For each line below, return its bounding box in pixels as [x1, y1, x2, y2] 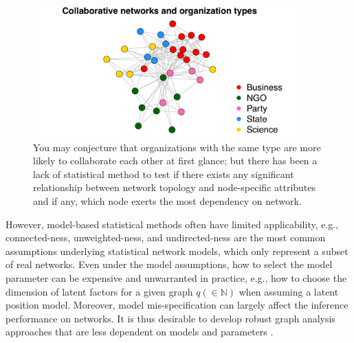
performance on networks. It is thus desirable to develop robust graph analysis [5, 311, 335, 325]
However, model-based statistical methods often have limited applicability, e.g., [5, 217, 339, 231]
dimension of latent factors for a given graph [5, 284, 193, 298]
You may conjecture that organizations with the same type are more [33, 140, 321, 154]
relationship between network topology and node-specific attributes [33, 180, 316, 195]
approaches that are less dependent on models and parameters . [5, 324, 274, 339]
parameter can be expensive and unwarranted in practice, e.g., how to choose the [5, 270, 347, 285]
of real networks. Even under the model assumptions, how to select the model [5, 257, 333, 272]
